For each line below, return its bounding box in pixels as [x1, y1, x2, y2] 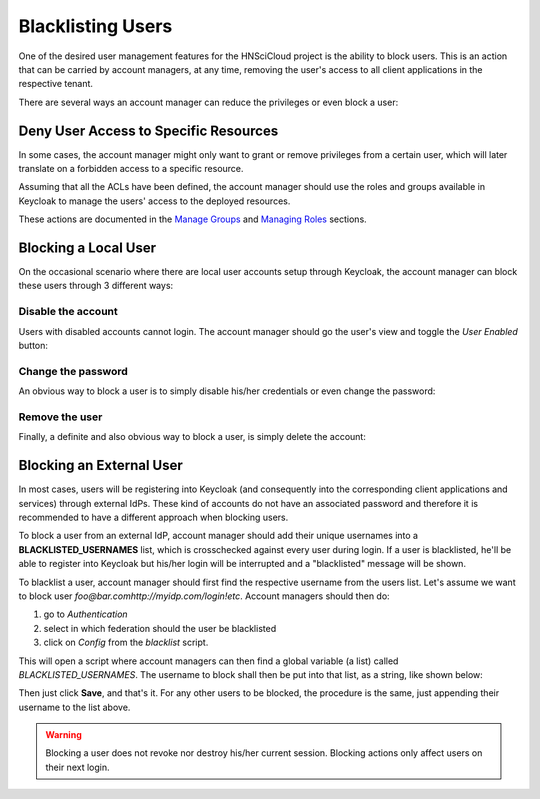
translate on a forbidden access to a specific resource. [18, 163, 244, 175]
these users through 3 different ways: [18, 280, 174, 292]
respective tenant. [18, 78, 94, 90]
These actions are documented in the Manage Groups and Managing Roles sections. [18, 213, 367, 225]
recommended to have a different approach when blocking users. [18, 511, 289, 523]
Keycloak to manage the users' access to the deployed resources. [18, 195, 291, 207]
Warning [45, 729, 82, 741]
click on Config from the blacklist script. [43, 636, 209, 649]
